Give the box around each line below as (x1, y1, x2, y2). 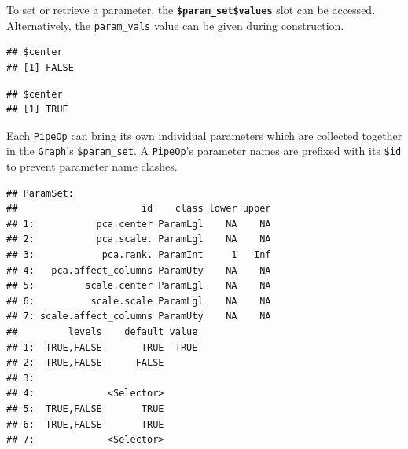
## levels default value (6, 326, 198, 337)
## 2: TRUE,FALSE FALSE (6, 357, 164, 369)
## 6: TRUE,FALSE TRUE (6, 418, 164, 430)
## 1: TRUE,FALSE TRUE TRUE (6, 341, 198, 353)
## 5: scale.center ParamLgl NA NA (6, 280, 271, 292)
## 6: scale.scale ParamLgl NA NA (6, 295, 271, 307)
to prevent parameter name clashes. (6, 158, 178, 174)
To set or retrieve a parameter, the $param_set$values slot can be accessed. (6, 2, 376, 17)
